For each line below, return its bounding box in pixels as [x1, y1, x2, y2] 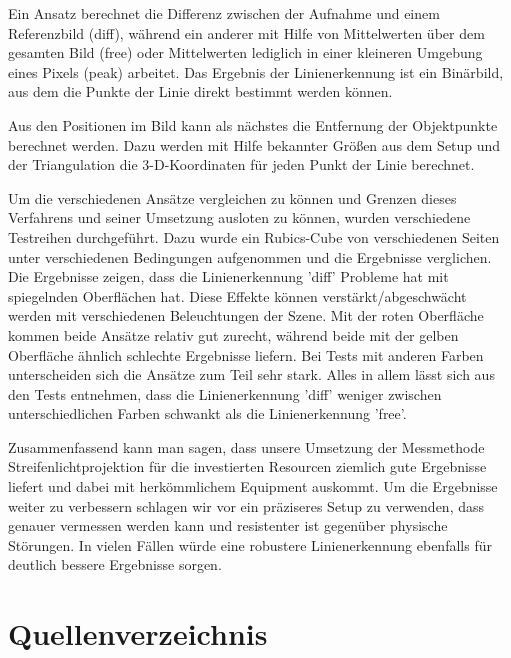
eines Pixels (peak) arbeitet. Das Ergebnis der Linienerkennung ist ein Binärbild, [8, 61, 504, 82]
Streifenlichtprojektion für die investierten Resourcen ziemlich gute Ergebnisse [8, 456, 487, 477]
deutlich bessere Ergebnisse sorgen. [8, 554, 222, 575]
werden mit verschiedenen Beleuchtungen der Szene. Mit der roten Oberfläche [8, 305, 484, 326]
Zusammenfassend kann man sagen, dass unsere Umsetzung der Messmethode [8, 436, 485, 457]
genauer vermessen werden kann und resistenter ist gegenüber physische [8, 515, 448, 536]
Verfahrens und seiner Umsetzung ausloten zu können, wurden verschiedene [8, 207, 471, 228]
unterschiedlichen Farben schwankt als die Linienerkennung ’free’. [8, 403, 407, 424]
